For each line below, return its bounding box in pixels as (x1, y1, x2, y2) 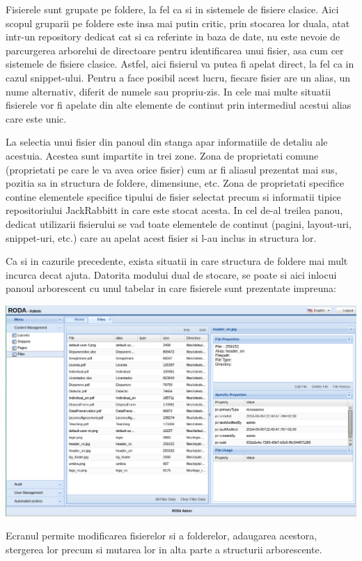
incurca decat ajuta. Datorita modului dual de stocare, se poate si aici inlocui (6, 267, 337, 282)
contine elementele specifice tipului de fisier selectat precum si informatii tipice (6, 189, 341, 203)
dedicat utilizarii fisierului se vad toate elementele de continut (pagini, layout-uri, (6, 216, 352, 231)
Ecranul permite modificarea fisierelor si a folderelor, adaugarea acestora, (6, 528, 317, 543)
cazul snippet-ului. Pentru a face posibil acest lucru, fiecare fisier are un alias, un (6, 70, 351, 84)
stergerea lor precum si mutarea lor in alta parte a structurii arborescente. (6, 541, 322, 556)
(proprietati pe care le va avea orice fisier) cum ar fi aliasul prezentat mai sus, (6, 162, 338, 176)
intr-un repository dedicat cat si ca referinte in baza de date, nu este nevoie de (6, 29, 340, 44)
